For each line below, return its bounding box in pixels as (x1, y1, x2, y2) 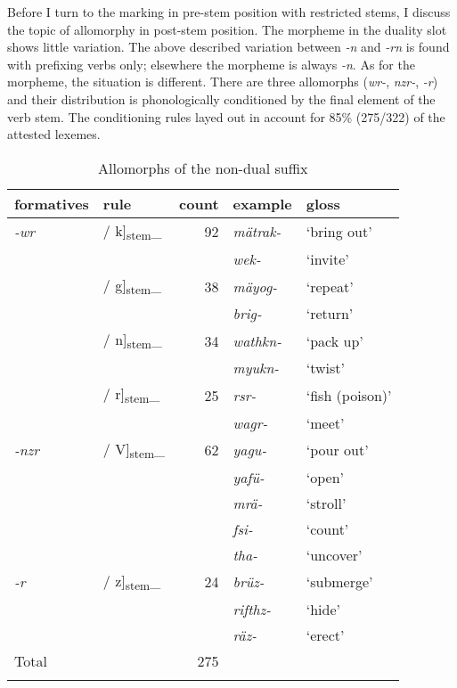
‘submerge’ (306, 571, 373, 593)
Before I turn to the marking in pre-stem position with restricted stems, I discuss (7, 3, 451, 20)
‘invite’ (306, 248, 349, 269)
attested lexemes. (7, 125, 101, 143)
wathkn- (233, 330, 282, 351)
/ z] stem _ (102, 569, 161, 594)
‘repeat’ (306, 275, 354, 297)
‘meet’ (306, 412, 345, 433)
